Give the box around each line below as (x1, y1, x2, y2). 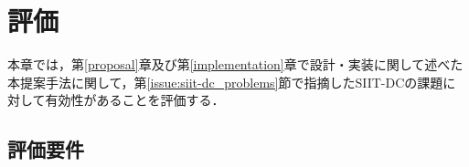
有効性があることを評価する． (45, 90, 225, 110)
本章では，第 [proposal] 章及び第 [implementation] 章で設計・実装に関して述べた (7, 55, 464, 74)
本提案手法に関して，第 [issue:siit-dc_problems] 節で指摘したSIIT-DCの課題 (7, 72, 443, 91)
